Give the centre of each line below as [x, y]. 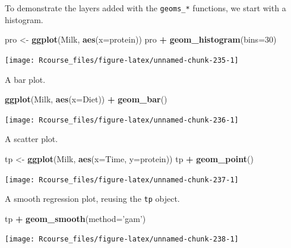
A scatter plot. [31, 139]
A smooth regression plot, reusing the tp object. [92, 199]
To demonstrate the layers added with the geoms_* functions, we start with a [145, 8]
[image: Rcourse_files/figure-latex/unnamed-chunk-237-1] [122, 180]
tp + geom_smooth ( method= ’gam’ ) [75, 218]
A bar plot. [25, 79]
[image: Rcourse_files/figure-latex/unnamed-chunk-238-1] [122, 239]
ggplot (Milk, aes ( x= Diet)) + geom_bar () [86, 99]
